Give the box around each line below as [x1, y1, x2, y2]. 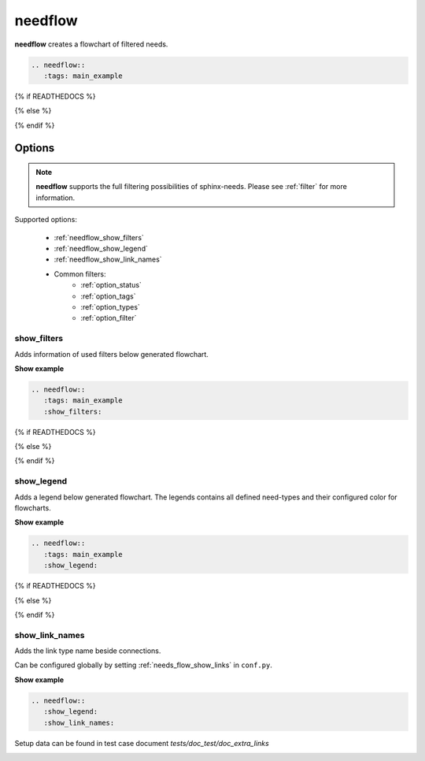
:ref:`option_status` [80, 280, 142, 290]
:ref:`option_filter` [80, 314, 137, 323]
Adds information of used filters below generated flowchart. [14, 349, 209, 358]
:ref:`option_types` [80, 303, 141, 311]
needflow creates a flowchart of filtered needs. [14, 39, 168, 49]
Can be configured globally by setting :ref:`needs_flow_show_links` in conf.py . [14, 660, 273, 670]
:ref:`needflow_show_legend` [54, 244, 149, 254]
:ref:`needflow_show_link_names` [54, 254, 162, 264]
